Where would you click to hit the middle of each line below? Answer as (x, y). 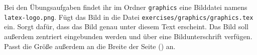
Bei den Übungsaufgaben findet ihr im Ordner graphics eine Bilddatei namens (126, 7)
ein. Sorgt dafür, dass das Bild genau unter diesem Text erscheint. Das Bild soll (126, 27)
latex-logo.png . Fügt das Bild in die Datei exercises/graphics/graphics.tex (129, 17)
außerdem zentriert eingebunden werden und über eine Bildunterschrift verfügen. (128, 36)
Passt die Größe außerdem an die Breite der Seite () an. (90, 46)
